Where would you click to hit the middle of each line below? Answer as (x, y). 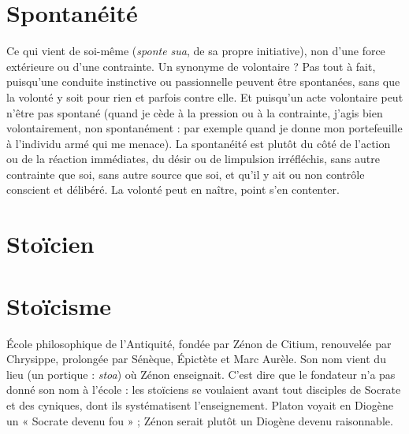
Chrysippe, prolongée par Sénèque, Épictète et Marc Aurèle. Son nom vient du (196, 359)
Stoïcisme (59, 305)
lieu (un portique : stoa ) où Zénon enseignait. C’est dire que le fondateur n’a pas (201, 374)
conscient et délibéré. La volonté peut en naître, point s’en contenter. (173, 189)
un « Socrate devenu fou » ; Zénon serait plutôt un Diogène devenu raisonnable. (200, 420)
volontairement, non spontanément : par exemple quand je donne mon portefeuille (204, 128)
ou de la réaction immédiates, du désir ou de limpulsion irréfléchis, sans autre (193, 159)
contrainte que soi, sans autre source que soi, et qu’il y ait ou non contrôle (186, 174)
